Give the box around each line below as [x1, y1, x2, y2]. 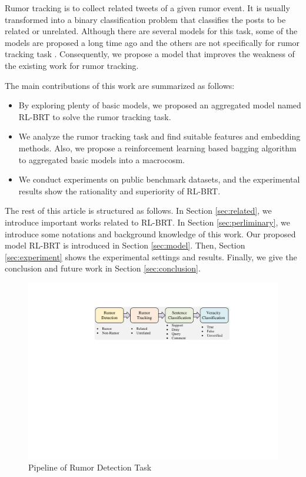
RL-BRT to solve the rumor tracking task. [18, 110, 171, 122]
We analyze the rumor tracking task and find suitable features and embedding [18, 130, 301, 143]
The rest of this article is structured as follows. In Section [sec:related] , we [5, 204, 272, 217]
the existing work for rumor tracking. [5, 59, 139, 71]
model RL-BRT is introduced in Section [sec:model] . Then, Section [5, 239, 245, 251]
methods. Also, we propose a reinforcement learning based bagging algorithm [18, 141, 297, 154]
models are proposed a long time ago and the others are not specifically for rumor [5, 36, 300, 48]
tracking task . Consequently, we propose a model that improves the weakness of [5, 48, 295, 60]
